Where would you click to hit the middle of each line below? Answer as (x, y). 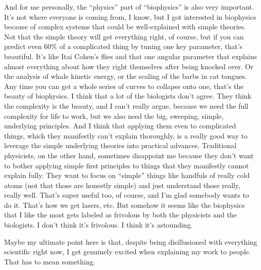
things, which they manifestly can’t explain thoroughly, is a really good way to (126, 135)
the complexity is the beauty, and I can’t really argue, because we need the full (126, 105)
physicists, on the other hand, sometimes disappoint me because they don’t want (129, 155)
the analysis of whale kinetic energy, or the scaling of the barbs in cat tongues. (126, 76)
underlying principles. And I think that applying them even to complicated (120, 126)
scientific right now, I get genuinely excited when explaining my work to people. (127, 252)
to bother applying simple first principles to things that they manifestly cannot (126, 165)
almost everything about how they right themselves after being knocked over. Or (129, 66)
